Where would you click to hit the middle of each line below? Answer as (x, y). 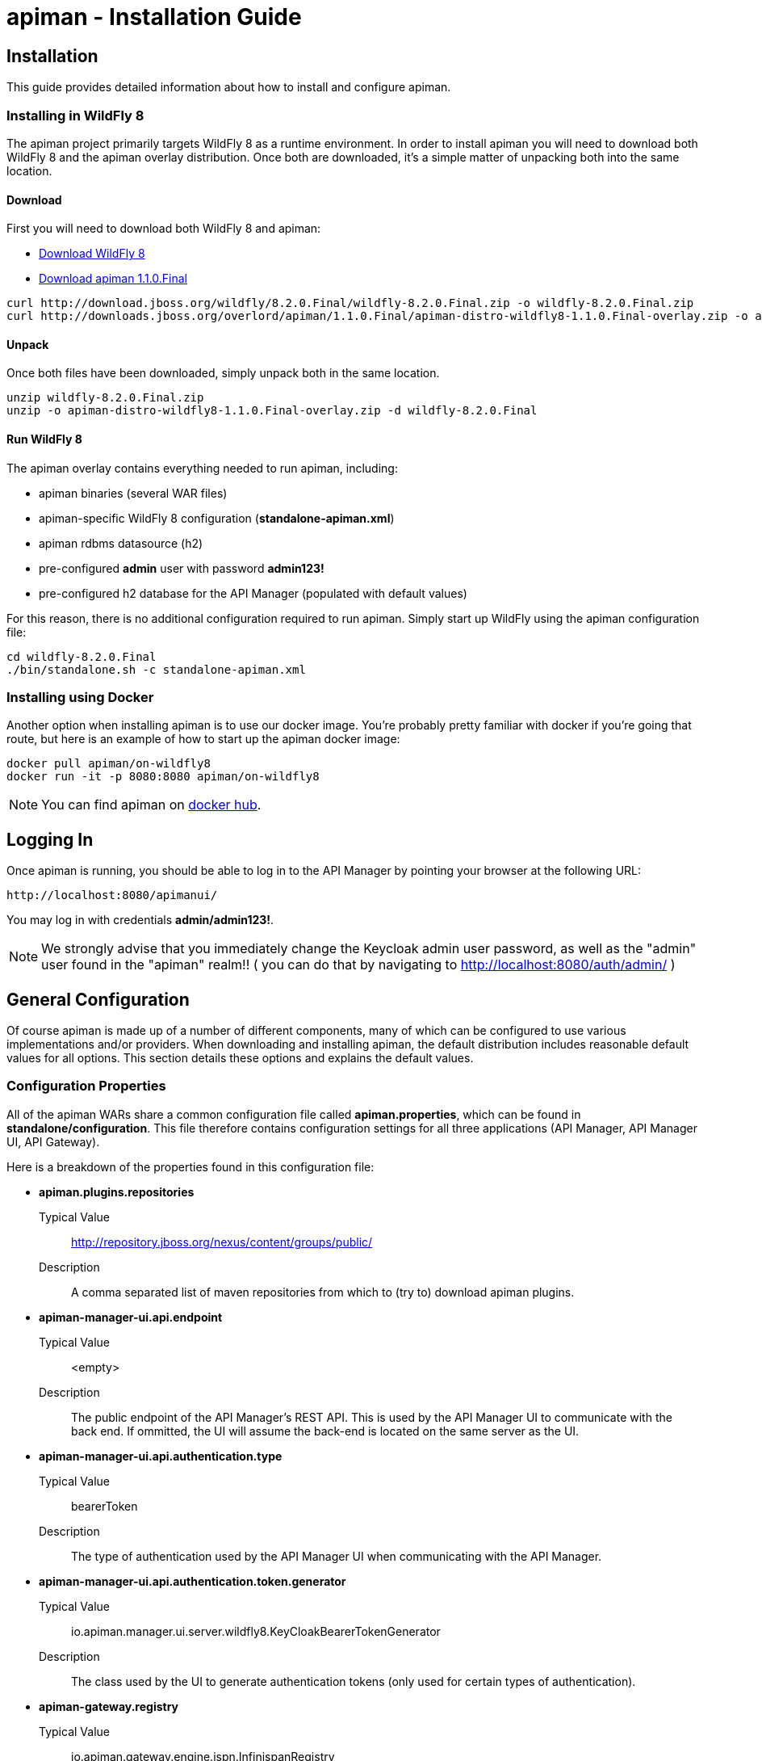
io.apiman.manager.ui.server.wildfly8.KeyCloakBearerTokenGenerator (256, 1631)
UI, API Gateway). (53, 1141)
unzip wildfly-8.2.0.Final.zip (105, 398)
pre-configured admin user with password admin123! (182, 568)
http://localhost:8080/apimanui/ (112, 895)
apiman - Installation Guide (154, 17)
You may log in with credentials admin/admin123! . (140, 920)
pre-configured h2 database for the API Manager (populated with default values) (253, 593)
